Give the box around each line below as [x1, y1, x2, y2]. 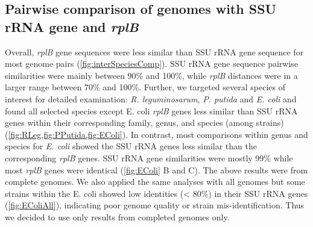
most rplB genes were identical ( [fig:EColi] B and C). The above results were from [5, 163, 308, 176]
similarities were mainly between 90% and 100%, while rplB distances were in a [5, 69, 298, 81]
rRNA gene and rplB [5, 17, 139, 36]
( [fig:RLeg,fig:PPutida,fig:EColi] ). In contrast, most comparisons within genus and [5, 128, 308, 140]
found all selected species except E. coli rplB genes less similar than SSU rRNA [5, 104, 298, 117]
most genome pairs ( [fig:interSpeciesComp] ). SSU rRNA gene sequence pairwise [5, 57, 299, 70]
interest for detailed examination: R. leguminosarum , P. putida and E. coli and [5, 92, 297, 105]
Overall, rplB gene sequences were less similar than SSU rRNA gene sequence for [5, 45, 304, 58]
